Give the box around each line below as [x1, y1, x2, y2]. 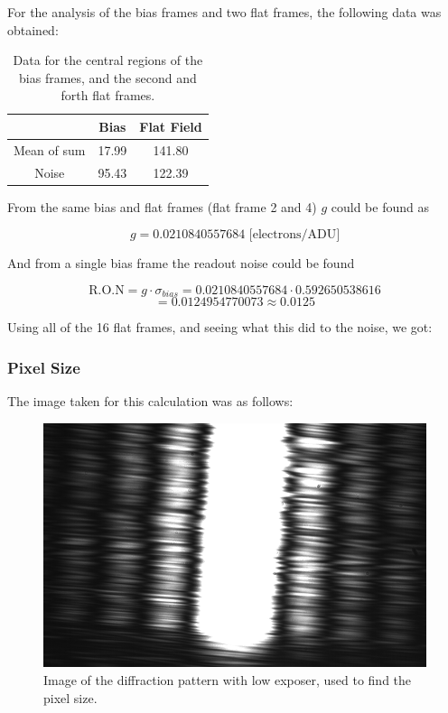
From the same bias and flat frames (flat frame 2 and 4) [7, 197, 317, 216]
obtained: [7, 20, 59, 39]
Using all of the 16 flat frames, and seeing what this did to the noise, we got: [7, 318, 433, 337]
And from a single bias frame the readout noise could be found [7, 254, 355, 273]
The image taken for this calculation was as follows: [7, 392, 294, 411]
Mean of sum [14, 140, 86, 159]
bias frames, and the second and [19, 68, 197, 87]
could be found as [331, 197, 429, 216]
